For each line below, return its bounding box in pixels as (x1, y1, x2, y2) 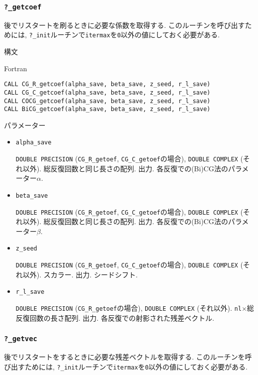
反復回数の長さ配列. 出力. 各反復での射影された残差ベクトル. (15, 312, 214, 323)
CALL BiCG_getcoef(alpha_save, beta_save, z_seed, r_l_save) (4, 106, 211, 113)
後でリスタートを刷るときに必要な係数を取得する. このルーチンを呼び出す (4, 19, 245, 30)
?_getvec (4, 335, 37, 343)
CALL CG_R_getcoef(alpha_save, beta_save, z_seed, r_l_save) (4, 81, 211, 88)
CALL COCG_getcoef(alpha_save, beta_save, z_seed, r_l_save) (4, 97, 211, 105)
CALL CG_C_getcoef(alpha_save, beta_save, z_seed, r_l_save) (4, 89, 211, 96)
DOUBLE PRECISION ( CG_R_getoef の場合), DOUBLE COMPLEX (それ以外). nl (15, 303, 242, 313)
